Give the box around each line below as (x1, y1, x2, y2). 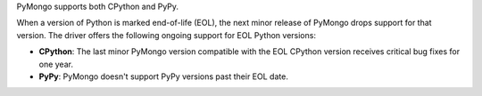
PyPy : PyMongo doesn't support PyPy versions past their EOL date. (38, 71, 289, 82)
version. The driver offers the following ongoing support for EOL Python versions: (16, 29, 317, 40)
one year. (38, 59, 73, 69)
